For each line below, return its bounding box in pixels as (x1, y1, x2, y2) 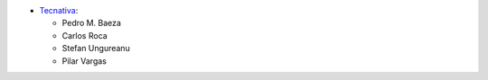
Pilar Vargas (61, 55, 108, 67)
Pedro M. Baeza (61, 18, 122, 29)
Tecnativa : (39, 5, 79, 15)
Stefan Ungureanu (61, 43, 130, 54)
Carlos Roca (61, 30, 108, 40)
